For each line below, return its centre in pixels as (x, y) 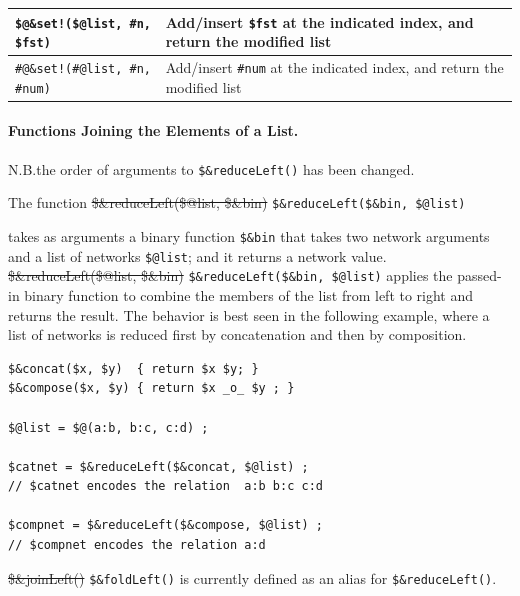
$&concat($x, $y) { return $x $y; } (133, 368)
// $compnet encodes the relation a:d (137, 545)
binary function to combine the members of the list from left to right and (249, 294)
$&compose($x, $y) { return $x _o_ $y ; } (151, 388)
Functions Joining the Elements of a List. (153, 130)
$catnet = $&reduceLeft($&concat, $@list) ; (158, 466)
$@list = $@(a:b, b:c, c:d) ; (108, 427)
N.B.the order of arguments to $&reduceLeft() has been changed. (211, 168)
